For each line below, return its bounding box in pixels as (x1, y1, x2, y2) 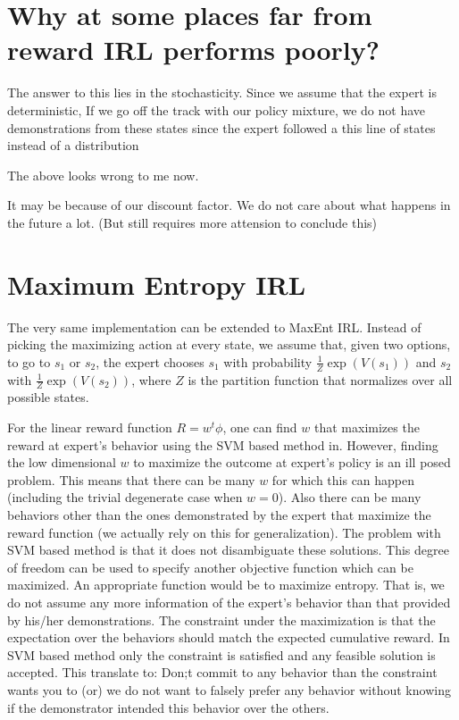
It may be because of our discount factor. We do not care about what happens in (7, 196, 451, 214)
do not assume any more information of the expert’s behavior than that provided (7, 592, 451, 611)
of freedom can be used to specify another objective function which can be (7, 557, 413, 576)
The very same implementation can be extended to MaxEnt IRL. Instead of (7, 317, 421, 336)
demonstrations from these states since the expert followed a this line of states (7, 118, 436, 137)
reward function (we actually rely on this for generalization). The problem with (7, 523, 441, 541)
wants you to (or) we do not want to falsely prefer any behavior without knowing (7, 680, 451, 699)
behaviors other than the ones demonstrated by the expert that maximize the (7, 506, 431, 523)
